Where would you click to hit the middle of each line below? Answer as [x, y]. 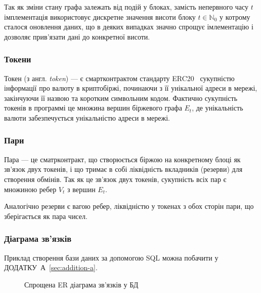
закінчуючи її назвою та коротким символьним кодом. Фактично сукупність [121, 98]
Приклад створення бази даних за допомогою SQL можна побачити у [111, 257]
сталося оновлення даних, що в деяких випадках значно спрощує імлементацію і [129, 27]
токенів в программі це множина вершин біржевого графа [93, 108]
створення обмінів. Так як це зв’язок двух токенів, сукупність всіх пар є [115, 179]
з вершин [81, 189]
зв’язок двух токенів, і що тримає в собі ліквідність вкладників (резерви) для [123, 169]
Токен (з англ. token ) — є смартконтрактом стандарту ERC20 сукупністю [119, 78]
